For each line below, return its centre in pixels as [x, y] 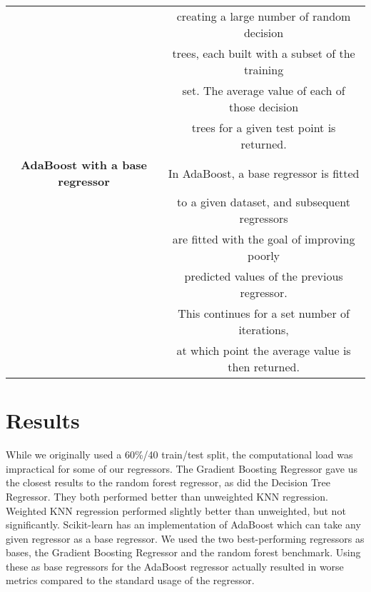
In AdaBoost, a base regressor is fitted [264, 173]
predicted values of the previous [264, 276]
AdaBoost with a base [84, 165]
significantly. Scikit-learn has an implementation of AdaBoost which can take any [183, 525]
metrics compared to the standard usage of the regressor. [130, 580]
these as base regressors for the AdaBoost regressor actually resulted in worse [175, 566]
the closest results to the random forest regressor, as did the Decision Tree [168, 482]
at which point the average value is [264, 350]
